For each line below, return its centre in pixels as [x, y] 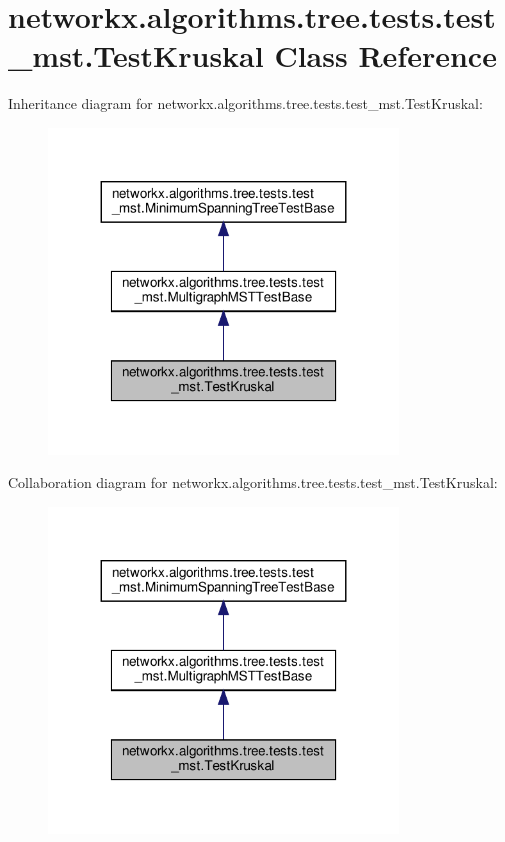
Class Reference [385, 55]
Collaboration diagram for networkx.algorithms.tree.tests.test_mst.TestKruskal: [253, 482]
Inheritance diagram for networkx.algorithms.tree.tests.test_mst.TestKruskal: [245, 103]
